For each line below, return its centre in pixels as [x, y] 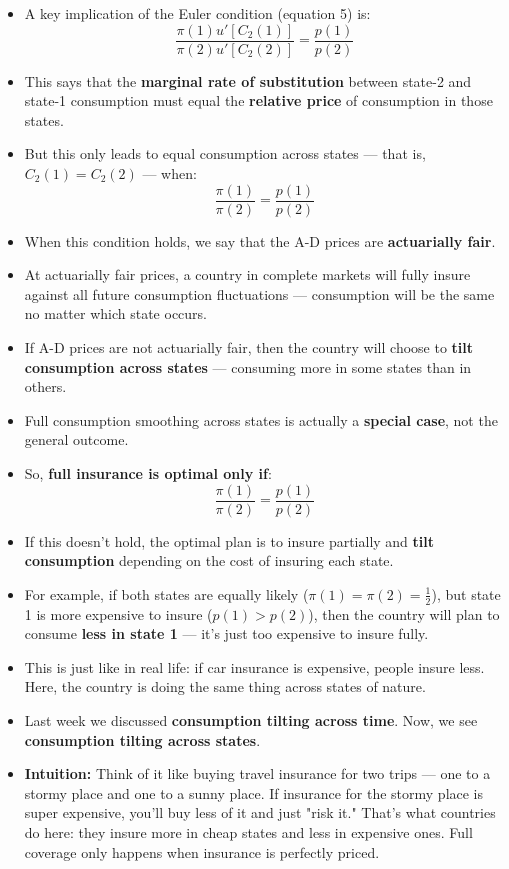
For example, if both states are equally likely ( [166, 593]
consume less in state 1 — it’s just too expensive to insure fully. [226, 633]
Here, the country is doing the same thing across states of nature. [225, 686]
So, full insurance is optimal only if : [148, 473]
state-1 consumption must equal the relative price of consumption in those [258, 100]
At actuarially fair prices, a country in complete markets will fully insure [247, 274]
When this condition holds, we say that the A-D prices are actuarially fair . [260, 240]
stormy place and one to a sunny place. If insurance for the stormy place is [254, 792]
